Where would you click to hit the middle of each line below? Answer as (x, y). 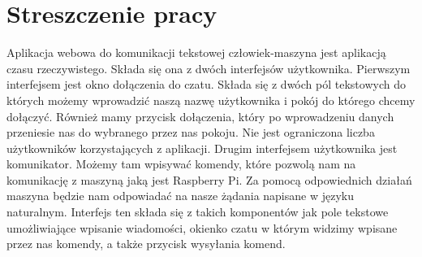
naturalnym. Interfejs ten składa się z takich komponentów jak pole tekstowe (198, 212)
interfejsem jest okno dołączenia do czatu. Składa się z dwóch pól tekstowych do (206, 84)
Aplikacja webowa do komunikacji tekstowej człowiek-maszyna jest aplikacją (196, 52)
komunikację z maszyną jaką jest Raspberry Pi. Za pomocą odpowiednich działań (209, 179)
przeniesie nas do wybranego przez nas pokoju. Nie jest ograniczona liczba (191, 132)
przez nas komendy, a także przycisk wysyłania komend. (146, 244)
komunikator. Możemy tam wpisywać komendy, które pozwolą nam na (181, 164)
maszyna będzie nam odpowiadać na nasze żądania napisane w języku (180, 196)
